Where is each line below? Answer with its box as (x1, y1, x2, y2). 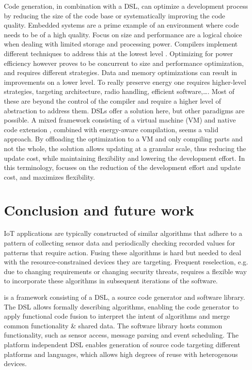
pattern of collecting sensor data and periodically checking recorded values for (4, 238, 235, 247)
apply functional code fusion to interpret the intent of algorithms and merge (4, 311, 230, 321)
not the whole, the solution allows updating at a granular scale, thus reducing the (4, 143, 246, 153)
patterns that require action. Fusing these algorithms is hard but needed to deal (4, 247, 241, 257)
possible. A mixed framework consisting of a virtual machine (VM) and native (4, 115, 236, 125)
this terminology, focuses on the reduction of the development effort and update (4, 162, 241, 172)
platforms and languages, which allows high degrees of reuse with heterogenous (4, 349, 238, 359)
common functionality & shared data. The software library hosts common (4, 320, 222, 330)
